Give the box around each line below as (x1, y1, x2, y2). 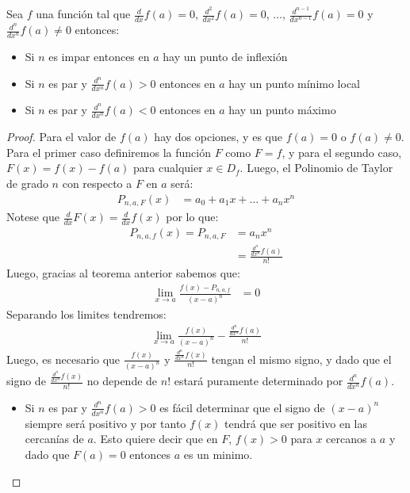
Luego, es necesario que (6, 350, 121, 367)
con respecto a (62, 175, 132, 192)
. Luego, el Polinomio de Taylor (239, 159, 393, 176)
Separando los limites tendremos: (6, 306, 167, 323)
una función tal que (36, 6, 131, 22)
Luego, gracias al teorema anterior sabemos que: (6, 265, 240, 281)
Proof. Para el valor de (6, 128, 117, 145)
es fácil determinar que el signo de (159, 399, 325, 415)
